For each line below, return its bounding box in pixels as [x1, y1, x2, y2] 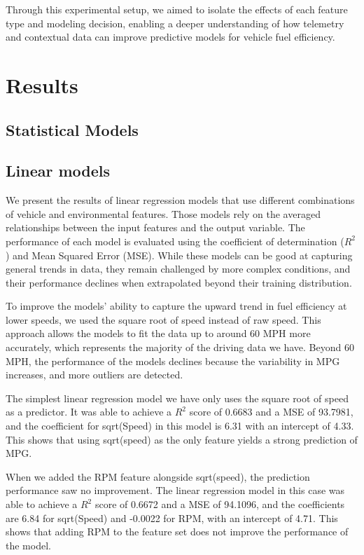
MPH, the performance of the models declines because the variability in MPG [6, 353, 340, 368]
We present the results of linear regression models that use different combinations [6, 193, 355, 207]
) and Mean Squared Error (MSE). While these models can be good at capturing [6, 247, 353, 262]
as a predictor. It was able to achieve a [6, 404, 172, 419]
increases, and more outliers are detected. [6, 367, 183, 382]
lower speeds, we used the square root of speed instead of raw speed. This [6, 312, 321, 327]
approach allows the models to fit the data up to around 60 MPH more [6, 326, 311, 341]
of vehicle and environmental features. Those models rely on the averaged [6, 206, 321, 221]
